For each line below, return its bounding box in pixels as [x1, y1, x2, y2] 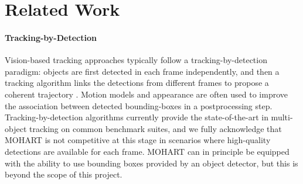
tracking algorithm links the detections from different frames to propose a [5, 77, 269, 89]
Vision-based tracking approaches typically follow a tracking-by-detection [5, 54, 267, 66]
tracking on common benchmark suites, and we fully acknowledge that [29, 122, 282, 134]
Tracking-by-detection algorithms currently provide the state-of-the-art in [5, 111, 268, 123]
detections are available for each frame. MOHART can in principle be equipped [5, 145, 290, 157]
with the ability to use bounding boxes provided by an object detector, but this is [5, 157, 298, 169]
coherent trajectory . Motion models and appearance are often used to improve [5, 88, 288, 100]
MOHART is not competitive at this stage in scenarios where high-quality [5, 134, 271, 146]
